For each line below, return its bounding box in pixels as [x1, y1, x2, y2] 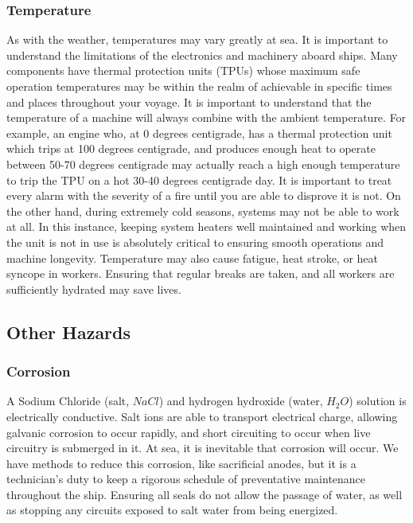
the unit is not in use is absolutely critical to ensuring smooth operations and [6, 233, 384, 250]
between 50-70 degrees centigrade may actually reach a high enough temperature [6, 155, 400, 172]
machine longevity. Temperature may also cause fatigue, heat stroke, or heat [6, 249, 379, 266]
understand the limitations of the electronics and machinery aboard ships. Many [6, 46, 398, 63]
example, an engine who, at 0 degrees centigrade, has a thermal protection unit [6, 124, 392, 141]
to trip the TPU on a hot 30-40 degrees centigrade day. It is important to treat [6, 171, 392, 188]
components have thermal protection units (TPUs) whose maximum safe [6, 62, 360, 79]
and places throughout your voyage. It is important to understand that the [6, 93, 372, 110]
